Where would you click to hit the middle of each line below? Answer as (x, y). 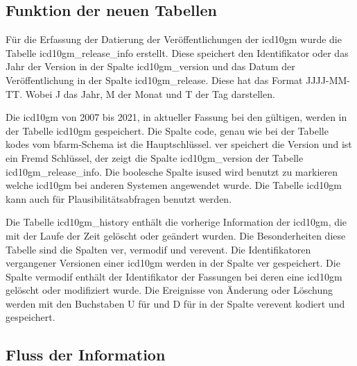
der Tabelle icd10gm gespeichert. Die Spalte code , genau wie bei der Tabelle (167, 130)
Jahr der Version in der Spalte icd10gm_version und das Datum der (150, 66)
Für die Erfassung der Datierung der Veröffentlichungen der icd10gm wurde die (174, 39)
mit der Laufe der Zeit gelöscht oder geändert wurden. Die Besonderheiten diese (176, 235)
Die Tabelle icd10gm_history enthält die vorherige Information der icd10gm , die (176, 222)
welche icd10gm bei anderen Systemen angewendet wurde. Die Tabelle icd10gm (174, 185)
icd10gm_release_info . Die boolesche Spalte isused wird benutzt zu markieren (172, 171)
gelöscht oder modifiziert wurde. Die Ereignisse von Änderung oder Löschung (169, 290)
